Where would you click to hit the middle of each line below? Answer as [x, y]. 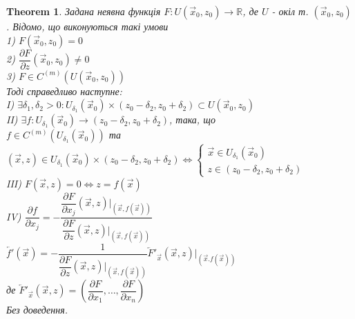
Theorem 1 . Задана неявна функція [84, 11]
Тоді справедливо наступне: [64, 91]
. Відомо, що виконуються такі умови [87, 26]
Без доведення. [37, 310]
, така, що [192, 120]
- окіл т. [290, 11]
